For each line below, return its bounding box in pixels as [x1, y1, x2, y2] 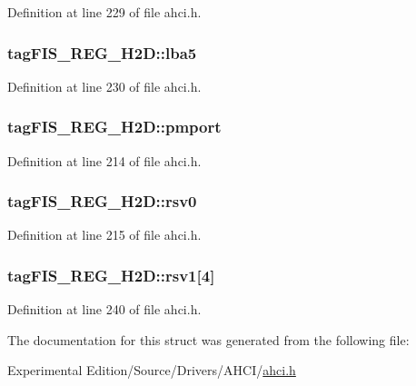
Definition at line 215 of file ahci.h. [7, 225, 202, 244]
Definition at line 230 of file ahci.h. [7, 76, 202, 95]
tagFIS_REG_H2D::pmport [7, 115, 222, 138]
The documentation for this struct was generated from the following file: [7, 330, 410, 349]
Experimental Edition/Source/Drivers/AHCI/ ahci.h [7, 361, 296, 380]
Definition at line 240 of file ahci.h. [7, 300, 202, 319]
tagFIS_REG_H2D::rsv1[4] [7, 263, 215, 286]
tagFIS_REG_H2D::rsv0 [7, 190, 197, 213]
